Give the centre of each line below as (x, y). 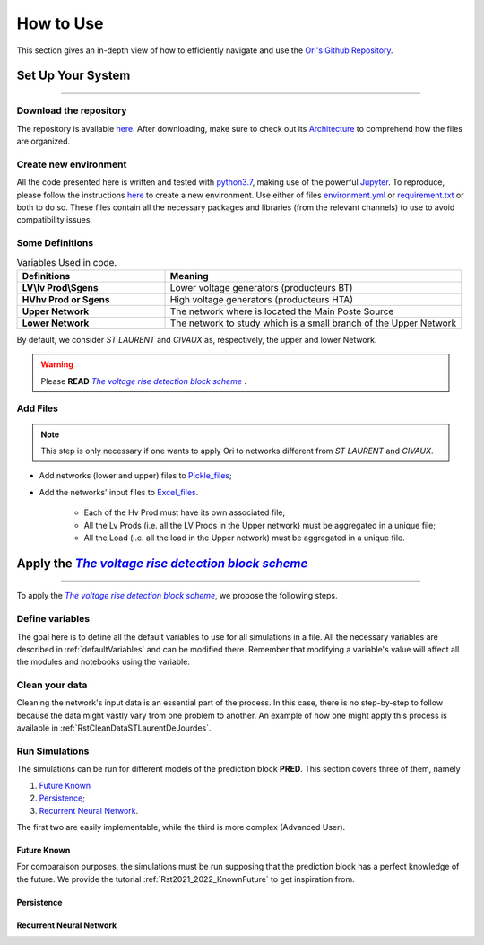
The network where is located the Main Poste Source (282, 311)
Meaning (190, 276)
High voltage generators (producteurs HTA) (262, 299)
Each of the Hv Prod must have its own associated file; (185, 512)
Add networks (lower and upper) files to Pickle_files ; (135, 476)
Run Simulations (53, 751)
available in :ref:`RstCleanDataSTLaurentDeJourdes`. (114, 728)
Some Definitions (55, 243)
